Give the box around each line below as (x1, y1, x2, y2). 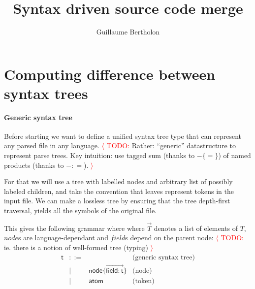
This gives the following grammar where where (4, 223, 145, 233)
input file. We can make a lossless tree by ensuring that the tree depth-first (4, 195, 230, 206)
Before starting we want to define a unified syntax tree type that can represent (4, 130, 242, 141)
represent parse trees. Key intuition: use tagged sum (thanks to (4, 150, 195, 161)
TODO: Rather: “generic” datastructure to (106, 140, 236, 151)
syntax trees (4, 83, 88, 103)
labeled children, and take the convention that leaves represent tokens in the (4, 186, 234, 196)
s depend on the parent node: (125, 232, 214, 243)
